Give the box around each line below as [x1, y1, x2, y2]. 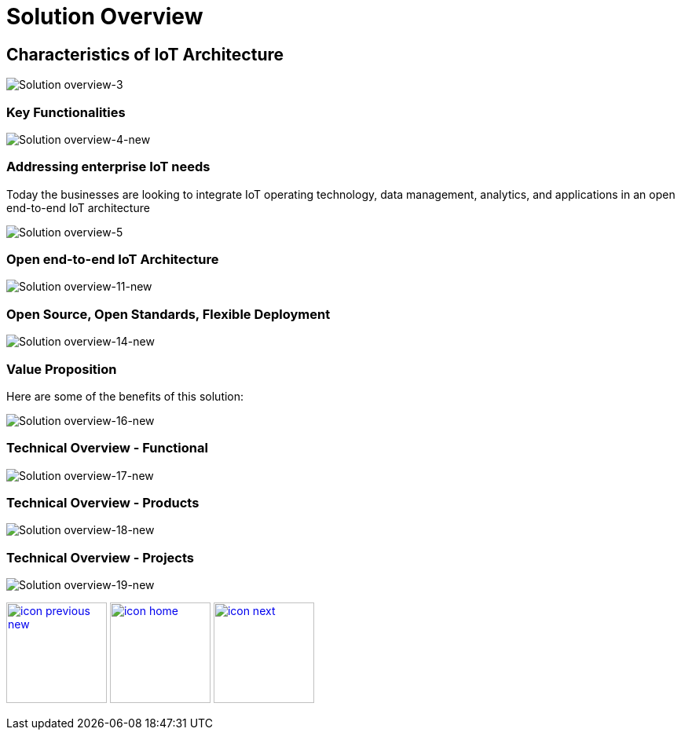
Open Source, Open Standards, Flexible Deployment [6, 306, 331, 322]
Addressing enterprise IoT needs [6, 159, 211, 175]
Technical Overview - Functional [6, 440, 208, 456]
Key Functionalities [6, 104, 126, 120]
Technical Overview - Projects [6, 549, 194, 566]
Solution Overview [6, 3, 203, 30]
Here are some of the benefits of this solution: [6, 389, 244, 403]
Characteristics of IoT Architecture [6, 44, 284, 64]
